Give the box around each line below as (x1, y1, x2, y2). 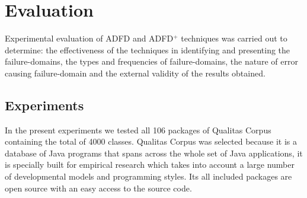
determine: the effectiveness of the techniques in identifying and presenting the (5, 43, 290, 56)
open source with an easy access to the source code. (5, 181, 192, 194)
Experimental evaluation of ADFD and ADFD (5, 32, 174, 44)
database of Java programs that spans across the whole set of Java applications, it (5, 146, 303, 159)
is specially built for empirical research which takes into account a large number (5, 158, 295, 171)
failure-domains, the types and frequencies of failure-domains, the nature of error (5, 55, 298, 68)
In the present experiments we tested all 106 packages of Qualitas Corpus (5, 123, 271, 136)
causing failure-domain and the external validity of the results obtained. (5, 66, 266, 79)
